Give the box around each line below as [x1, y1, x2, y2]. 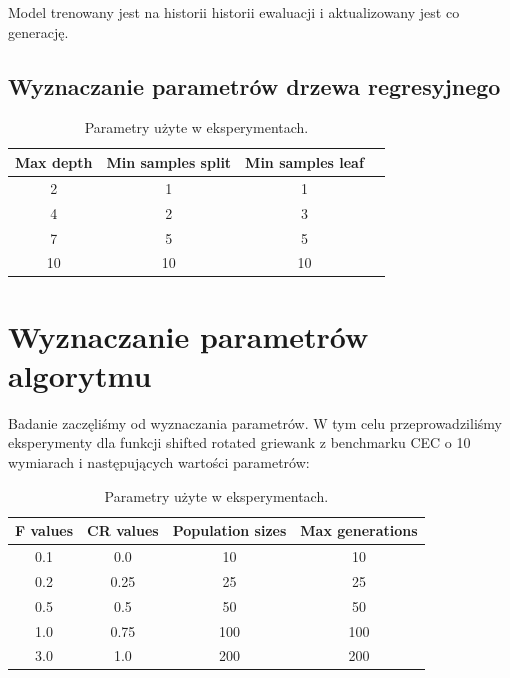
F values [15, 520, 74, 541]
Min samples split [106, 151, 232, 172]
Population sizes [172, 520, 287, 541]
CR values [87, 520, 159, 541]
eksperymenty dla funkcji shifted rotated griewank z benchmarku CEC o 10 [8, 432, 471, 453]
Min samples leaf [245, 151, 364, 172]
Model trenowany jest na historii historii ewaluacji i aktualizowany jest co [8, 2, 460, 22]
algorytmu [8, 354, 152, 395]
